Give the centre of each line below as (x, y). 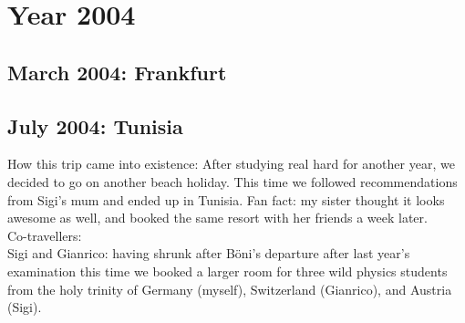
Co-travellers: (45, 235)
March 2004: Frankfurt (117, 72)
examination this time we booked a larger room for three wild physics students (227, 271)
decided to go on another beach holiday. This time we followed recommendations (232, 181)
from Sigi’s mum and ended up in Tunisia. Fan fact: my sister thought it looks (226, 199)
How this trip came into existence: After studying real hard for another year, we (231, 164)
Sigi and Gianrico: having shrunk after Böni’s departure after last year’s (209, 253)
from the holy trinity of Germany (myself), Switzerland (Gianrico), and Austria (230, 289)
